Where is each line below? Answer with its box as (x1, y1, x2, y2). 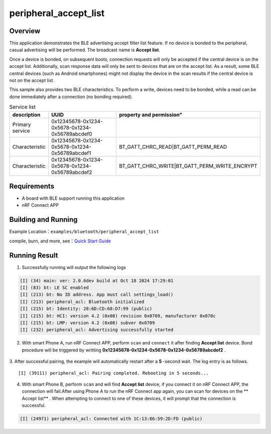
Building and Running (9, 215, 78, 224)
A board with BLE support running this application (22, 195, 125, 201)
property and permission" (118, 111, 183, 118)
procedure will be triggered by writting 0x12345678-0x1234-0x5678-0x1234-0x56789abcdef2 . (22, 347, 226, 353)
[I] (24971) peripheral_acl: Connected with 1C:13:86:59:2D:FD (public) (20, 416, 203, 422)
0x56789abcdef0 (51, 130, 92, 137)
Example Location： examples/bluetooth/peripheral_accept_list (9, 229, 159, 235)
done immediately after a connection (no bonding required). (9, 94, 133, 100)
